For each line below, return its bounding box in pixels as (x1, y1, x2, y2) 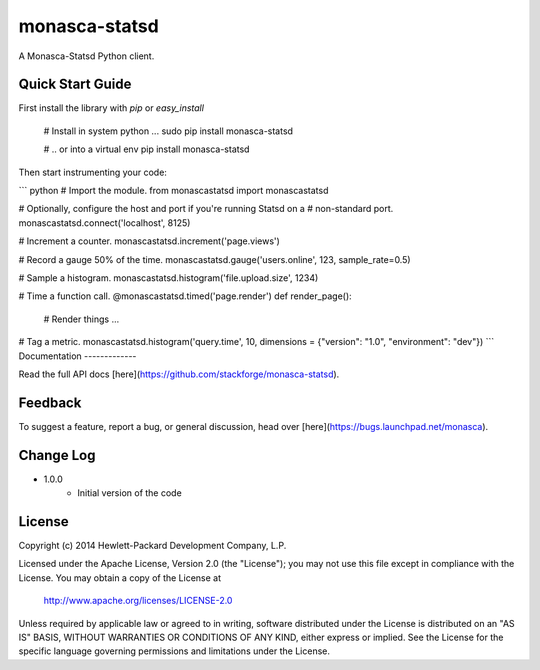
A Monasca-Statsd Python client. (18, 50, 155, 62)
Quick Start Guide (18, 76, 132, 93)
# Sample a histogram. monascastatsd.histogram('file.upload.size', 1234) (18, 271, 319, 284)
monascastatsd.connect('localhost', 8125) (18, 216, 191, 229)
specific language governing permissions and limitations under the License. (18, 645, 330, 657)
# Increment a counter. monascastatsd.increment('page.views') (18, 235, 280, 247)
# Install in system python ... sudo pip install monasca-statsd (43, 125, 294, 137)
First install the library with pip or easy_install (18, 102, 205, 114)
